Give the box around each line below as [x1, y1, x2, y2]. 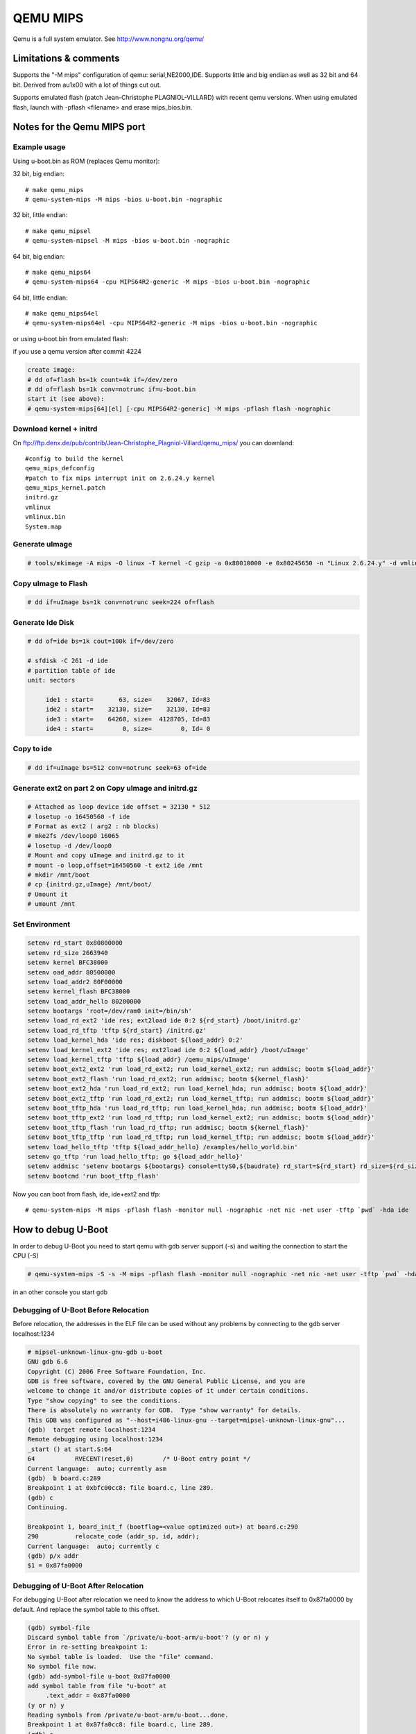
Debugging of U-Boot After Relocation [12, 1581, 144, 1590]
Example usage [12, 142, 66, 152]
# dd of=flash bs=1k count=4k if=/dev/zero [27, 375, 178, 384]
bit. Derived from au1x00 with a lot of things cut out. [12, 80, 162, 89]
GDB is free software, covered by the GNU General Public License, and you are [27, 1377, 306, 1385]
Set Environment [12, 919, 71, 929]
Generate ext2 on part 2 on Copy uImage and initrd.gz [12, 783, 198, 793]
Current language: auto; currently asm [27, 1464, 166, 1473]
